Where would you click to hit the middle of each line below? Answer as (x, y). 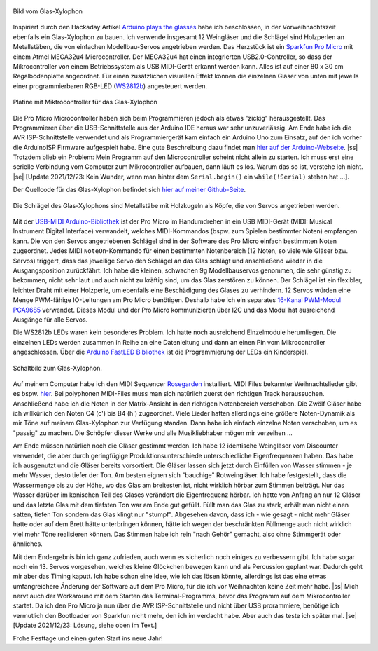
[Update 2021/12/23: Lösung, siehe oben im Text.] (85, 625)
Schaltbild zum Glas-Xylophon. (58, 368)
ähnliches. (28, 544)
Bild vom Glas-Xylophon (48, 11)
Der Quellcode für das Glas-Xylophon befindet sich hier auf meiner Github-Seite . (129, 190)
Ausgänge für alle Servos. (50, 320)
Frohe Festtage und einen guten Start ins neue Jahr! (88, 638)
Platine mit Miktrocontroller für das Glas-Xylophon (85, 102)
